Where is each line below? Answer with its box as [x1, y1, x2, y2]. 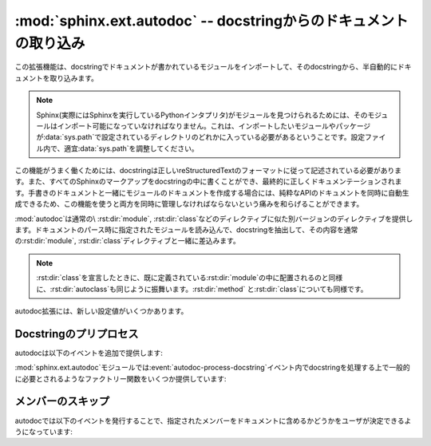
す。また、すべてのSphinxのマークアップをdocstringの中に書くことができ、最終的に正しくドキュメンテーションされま [14, 176, 402, 187]
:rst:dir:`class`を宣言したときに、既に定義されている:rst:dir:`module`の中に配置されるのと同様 [36, 273, 343, 282]
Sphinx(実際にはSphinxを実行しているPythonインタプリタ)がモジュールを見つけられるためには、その [36, 110, 368, 120]
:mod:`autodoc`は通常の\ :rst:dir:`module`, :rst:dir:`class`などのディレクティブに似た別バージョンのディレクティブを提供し [14, 214, 413, 223]
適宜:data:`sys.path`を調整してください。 [64, 144, 199, 153]
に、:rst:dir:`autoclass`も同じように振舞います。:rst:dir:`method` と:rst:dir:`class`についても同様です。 [36, 284, 368, 294]
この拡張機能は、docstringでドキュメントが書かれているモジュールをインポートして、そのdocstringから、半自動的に [14, 62, 398, 72]
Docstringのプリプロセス [14, 327, 139, 341]
